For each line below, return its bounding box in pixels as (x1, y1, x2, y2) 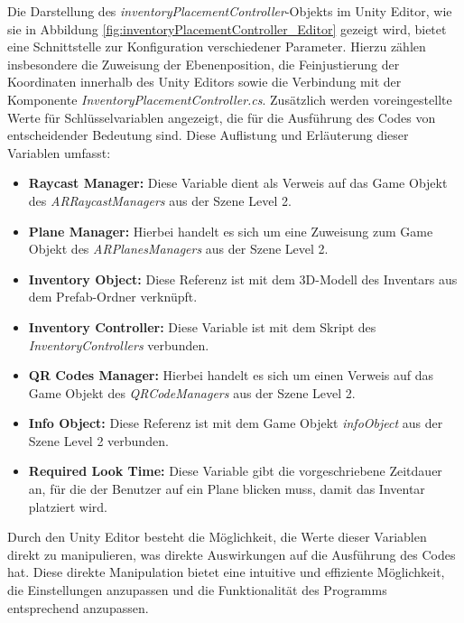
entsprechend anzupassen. (7, 598, 149, 617)
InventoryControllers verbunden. (28, 335, 209, 354)
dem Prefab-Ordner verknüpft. (28, 287, 198, 306)
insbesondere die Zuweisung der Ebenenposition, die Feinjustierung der (7, 54, 400, 73)
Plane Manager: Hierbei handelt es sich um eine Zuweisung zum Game (28, 221, 433, 240)
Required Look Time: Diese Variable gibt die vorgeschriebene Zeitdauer (28, 461, 442, 480)
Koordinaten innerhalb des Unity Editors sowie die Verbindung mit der (7, 72, 402, 91)
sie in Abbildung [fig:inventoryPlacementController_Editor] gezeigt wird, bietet (7, 19, 447, 38)
